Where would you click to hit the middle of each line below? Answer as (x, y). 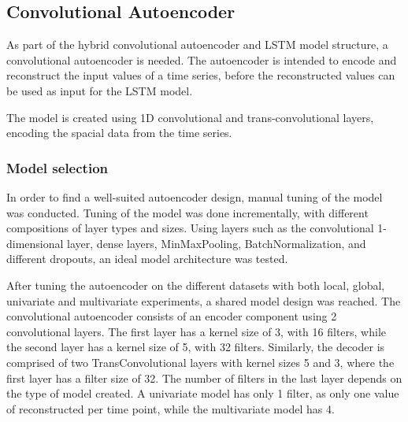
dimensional (35, 243)
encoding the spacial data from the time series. (119, 133)
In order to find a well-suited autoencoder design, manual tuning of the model (195, 196)
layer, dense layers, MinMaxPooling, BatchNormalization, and (217, 243)
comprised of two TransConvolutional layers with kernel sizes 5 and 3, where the (200, 362)
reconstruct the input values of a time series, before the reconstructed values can (201, 75)
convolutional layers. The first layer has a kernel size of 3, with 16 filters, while (196, 331)
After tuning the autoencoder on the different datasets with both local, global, (196, 285)
